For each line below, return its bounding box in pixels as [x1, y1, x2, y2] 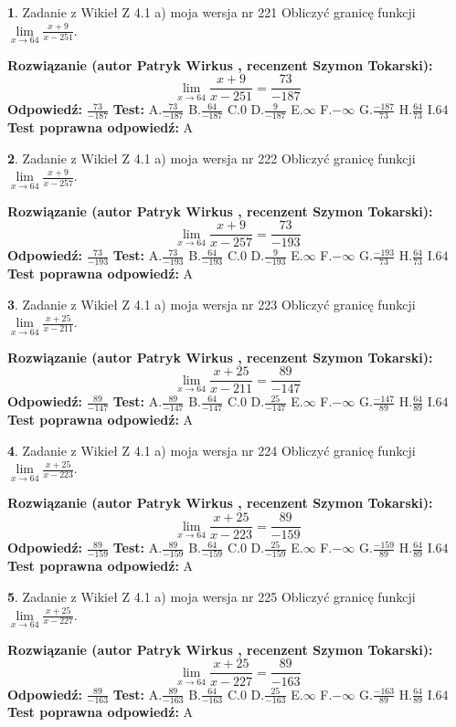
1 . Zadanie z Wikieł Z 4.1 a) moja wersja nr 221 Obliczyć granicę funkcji [7, 3, 416, 21]
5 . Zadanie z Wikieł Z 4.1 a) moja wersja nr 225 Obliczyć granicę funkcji [7, 587, 416, 606]
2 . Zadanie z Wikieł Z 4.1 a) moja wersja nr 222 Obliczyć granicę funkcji [7, 148, 416, 167]
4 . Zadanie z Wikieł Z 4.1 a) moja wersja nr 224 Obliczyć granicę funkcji [7, 440, 416, 459]
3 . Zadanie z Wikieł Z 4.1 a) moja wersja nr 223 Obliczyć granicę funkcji [7, 294, 416, 313]
